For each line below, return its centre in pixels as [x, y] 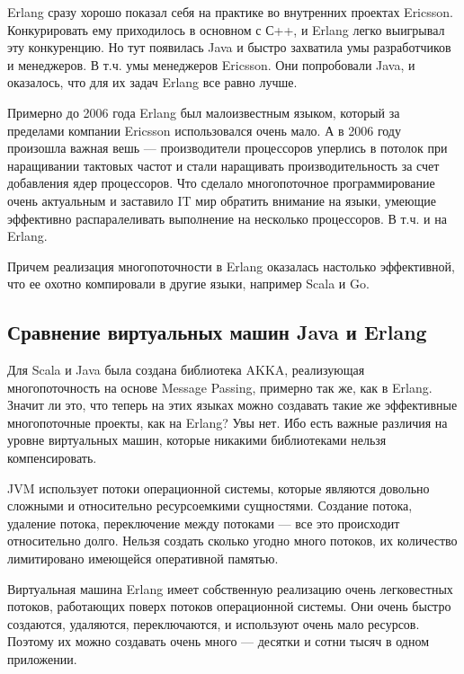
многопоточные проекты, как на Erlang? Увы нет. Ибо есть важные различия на [228, 422]
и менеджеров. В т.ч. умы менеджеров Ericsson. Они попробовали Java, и [211, 64]
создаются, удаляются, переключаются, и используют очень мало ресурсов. [214, 623]
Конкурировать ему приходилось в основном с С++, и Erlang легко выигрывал [226, 29]
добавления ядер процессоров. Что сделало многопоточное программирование [221, 183]
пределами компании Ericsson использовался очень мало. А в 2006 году [204, 130]
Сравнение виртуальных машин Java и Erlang [217, 332]
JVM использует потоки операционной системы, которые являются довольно [219, 488]
